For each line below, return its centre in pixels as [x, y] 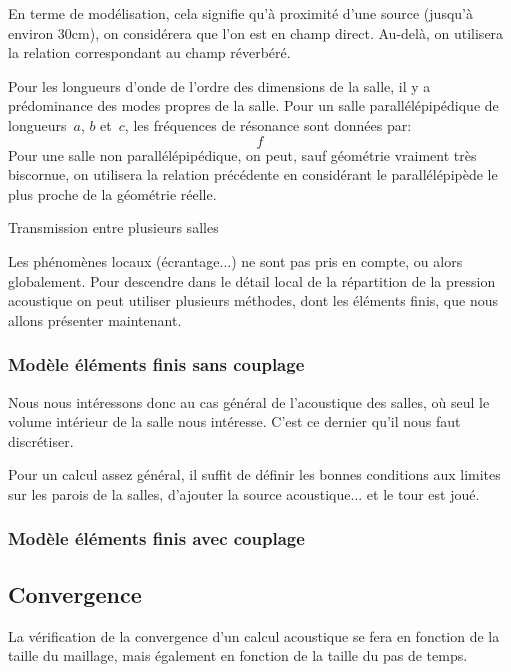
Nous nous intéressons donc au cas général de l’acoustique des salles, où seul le [249, 401]
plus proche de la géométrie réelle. [112, 193]
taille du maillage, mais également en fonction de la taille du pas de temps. [238, 655]
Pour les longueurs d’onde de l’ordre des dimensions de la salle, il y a [219, 85]
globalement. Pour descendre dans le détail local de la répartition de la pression [252, 280]
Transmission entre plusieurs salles [113, 227]
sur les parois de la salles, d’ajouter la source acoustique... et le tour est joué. [244, 493]
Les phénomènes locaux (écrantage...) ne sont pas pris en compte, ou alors [235, 260]
